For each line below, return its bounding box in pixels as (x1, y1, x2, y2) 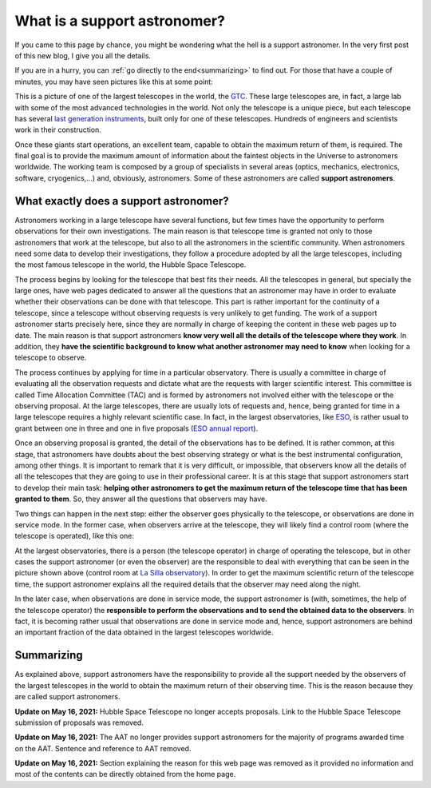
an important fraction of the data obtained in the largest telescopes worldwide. (14, 627, 274, 637)
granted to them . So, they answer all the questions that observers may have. (14, 494, 267, 503)
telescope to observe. (14, 352, 87, 363)
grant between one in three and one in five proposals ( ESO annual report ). (14, 424, 259, 433)
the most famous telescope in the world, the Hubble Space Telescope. (14, 260, 247, 269)
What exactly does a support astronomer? (14, 194, 229, 208)
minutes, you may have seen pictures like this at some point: (14, 77, 213, 86)
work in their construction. (14, 125, 101, 135)
